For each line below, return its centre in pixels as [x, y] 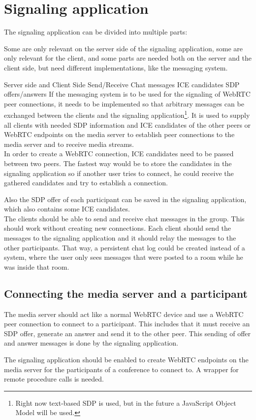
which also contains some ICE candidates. [67, 209]
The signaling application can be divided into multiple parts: [96, 32]
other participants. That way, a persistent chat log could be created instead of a [125, 247]
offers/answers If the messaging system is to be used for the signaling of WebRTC [127, 94]
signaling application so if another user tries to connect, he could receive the [119, 173]
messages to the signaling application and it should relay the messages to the [120, 238]
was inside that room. [37, 266]
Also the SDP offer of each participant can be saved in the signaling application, [125, 199]
